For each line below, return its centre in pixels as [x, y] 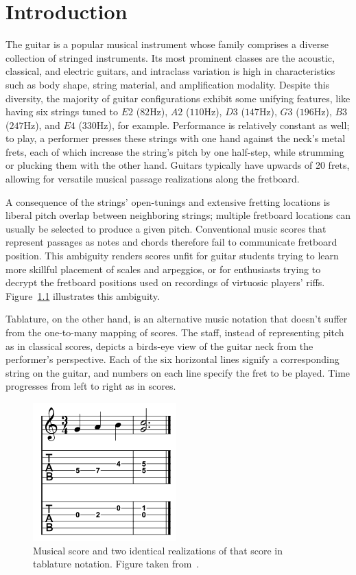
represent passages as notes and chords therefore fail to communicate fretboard [171, 242]
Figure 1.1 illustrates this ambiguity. [83, 295]
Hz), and [42, 125]
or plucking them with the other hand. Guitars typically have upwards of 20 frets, [178, 165]
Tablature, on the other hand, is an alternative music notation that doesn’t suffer [177, 319]
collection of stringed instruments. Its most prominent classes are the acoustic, [170, 57]
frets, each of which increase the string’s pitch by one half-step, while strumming [175, 151]
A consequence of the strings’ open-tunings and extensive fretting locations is [168, 201]
